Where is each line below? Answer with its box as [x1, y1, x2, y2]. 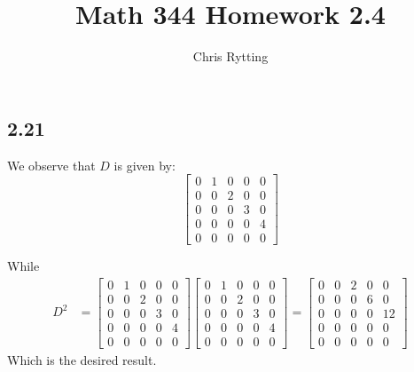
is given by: [113, 155, 176, 174]
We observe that [7, 155, 96, 174]
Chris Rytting [192, 47, 269, 66]
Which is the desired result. [7, 351, 157, 369]
